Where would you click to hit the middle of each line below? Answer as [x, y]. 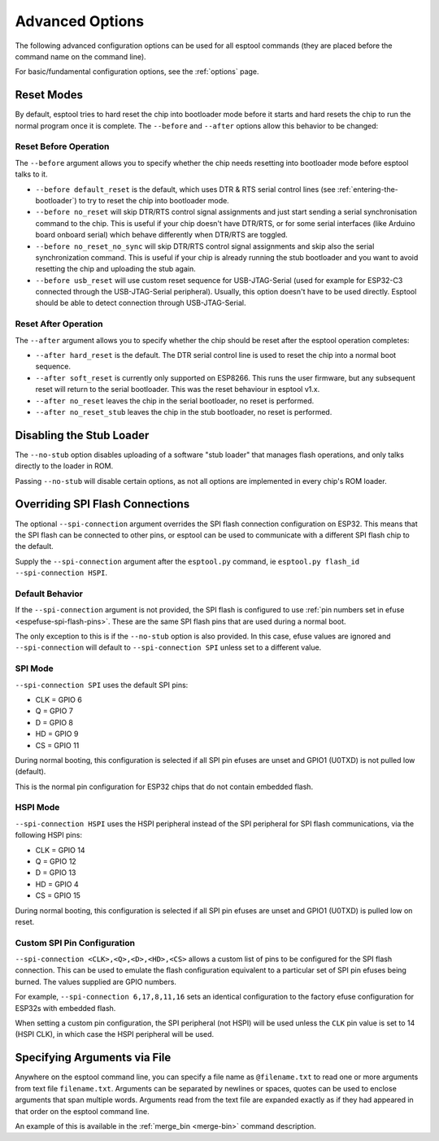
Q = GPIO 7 [54, 711]
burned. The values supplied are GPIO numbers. [96, 982]
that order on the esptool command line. [82, 1111]
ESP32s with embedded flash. [65, 1008]
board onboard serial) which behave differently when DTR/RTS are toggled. [161, 235]
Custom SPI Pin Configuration [75, 943]
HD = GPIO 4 [57, 884]
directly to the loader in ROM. [64, 466]
